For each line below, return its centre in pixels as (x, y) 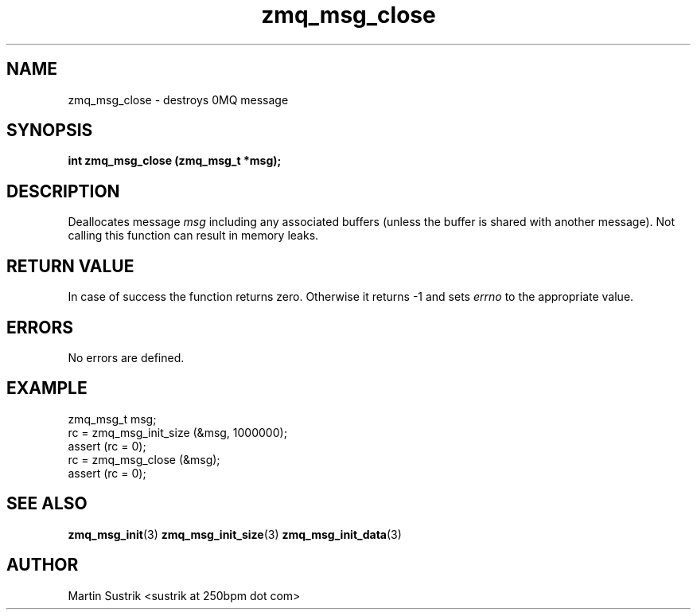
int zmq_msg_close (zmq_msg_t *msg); (175, 161)
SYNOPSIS (50, 131)
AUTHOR (43, 565)
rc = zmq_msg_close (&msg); (144, 459)
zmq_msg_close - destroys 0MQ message (178, 99)
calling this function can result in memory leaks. (193, 236)
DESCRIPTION (63, 191)
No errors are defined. (126, 357)
